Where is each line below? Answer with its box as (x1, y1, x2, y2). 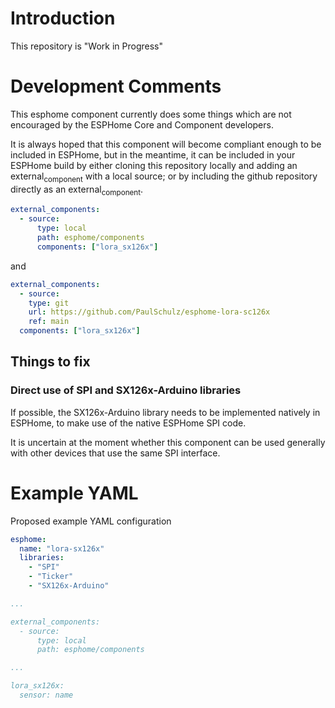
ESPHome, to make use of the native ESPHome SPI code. (10, 417, 247, 429)
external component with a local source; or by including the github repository (10, 170, 318, 184)
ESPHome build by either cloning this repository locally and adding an (10, 159, 298, 171)
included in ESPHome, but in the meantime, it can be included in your (10, 148, 296, 161)
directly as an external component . (10, 183, 144, 197)
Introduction (10, 7, 116, 30)
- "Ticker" (28, 572, 74, 582)
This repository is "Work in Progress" (10, 40, 164, 52)
